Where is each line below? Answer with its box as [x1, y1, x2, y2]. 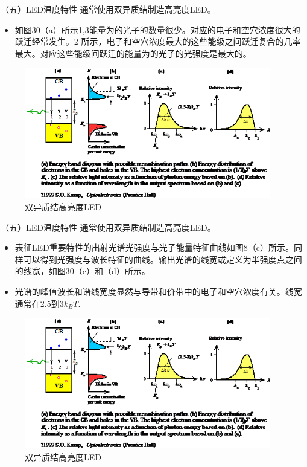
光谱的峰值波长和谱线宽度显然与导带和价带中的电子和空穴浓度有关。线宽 [14, 285, 302, 297]
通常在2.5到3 [14, 297, 64, 309]
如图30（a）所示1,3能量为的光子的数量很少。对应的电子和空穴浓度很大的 [14, 23, 300, 36]
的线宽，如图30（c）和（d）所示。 [14, 265, 150, 277]
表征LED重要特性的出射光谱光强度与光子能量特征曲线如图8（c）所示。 [14, 241, 294, 254]
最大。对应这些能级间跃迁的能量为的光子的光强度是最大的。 [14, 47, 252, 59]
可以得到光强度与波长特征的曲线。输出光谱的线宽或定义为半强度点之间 [23, 253, 302, 265]
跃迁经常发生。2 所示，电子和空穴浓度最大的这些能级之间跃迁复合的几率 [14, 35, 301, 48]
